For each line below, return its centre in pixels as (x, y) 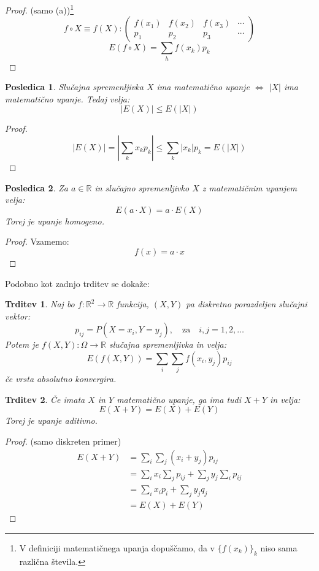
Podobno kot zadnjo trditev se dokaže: (77, 283)
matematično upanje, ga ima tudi (179, 399)
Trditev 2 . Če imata (45, 399)
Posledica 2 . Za (37, 187)
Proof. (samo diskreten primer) (63, 441)
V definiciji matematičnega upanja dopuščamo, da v (117, 547)
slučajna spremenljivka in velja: (168, 344)
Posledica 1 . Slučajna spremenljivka (74, 87)
